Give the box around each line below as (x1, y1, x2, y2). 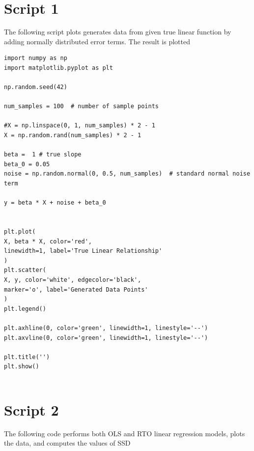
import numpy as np (4, 55, 67, 62)
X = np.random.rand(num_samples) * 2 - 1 (4, 132, 141, 139)
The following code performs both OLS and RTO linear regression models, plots (4, 428, 245, 438)
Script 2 (4, 399, 59, 420)
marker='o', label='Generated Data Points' (4, 286, 148, 293)
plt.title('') (4, 353, 50, 361)
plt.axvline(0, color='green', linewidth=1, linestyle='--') (4, 334, 208, 341)
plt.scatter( (4, 267, 46, 274)
